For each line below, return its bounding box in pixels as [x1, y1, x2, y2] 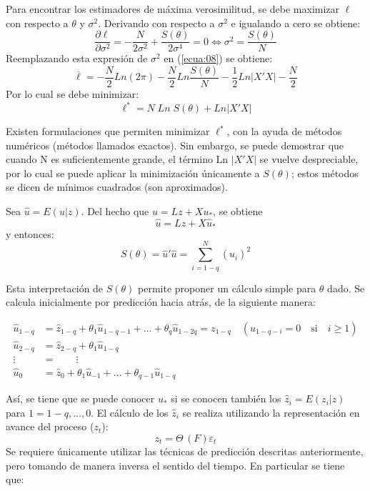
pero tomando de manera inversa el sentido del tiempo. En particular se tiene [6, 457, 345, 472]
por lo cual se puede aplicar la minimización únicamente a [6, 165, 260, 180]
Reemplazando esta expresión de [6, 51, 148, 66]
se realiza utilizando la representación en [182, 405, 360, 420]
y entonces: [6, 226, 54, 241]
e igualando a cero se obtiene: [231, 15, 361, 30]
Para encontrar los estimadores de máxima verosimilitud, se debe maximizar [6, 1, 340, 16]
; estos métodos [291, 165, 359, 180]
